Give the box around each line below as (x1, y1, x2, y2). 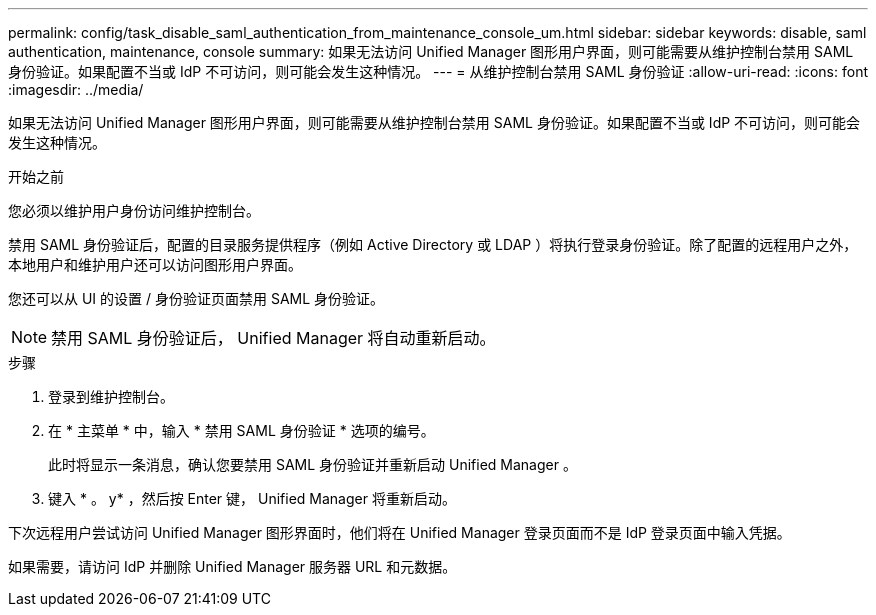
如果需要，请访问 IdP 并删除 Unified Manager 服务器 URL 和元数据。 (8, 558, 457, 575)
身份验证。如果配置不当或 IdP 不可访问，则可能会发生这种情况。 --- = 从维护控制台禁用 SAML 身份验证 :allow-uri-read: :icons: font (8, 63, 868, 80)
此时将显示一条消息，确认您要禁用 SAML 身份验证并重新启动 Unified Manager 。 (48, 456, 577, 473)
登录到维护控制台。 (48, 388, 174, 405)
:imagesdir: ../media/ (8, 81, 144, 98)
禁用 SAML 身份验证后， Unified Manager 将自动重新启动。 (51, 328, 496, 348)
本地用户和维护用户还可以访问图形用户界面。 (8, 256, 302, 273)
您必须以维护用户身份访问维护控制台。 (8, 202, 260, 219)
